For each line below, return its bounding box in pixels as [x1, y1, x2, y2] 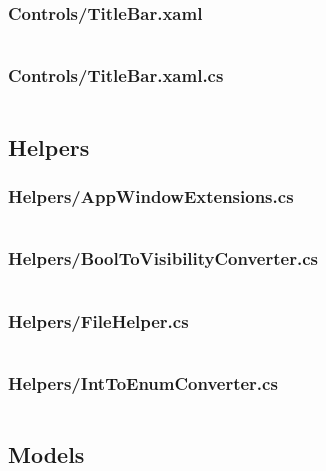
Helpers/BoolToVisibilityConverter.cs [8, 246, 318, 271]
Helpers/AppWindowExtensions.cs [8, 184, 294, 209]
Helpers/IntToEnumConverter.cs [8, 370, 278, 395]
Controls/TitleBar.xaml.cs [8, 63, 224, 88]
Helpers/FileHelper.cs [8, 308, 189, 333]
